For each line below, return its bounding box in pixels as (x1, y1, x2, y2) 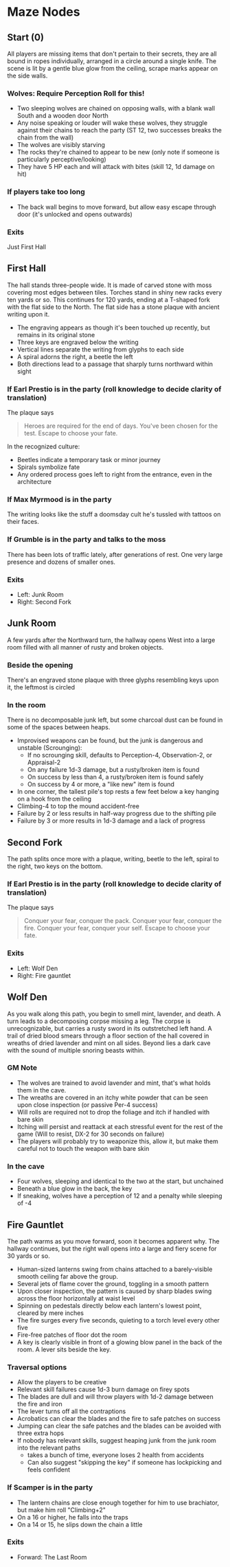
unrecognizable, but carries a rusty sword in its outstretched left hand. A (7, 1024, 212, 1032)
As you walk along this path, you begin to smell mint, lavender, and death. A (7, 1009, 221, 1018)
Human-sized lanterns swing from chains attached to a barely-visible (16, 1265, 213, 1273)
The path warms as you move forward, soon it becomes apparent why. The (7, 1237, 220, 1245)
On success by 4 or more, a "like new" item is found (27, 780, 175, 788)
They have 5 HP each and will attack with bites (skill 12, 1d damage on (16, 163, 215, 171)
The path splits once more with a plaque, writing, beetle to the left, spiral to (7, 855, 220, 863)
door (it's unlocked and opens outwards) (16, 210, 133, 218)
